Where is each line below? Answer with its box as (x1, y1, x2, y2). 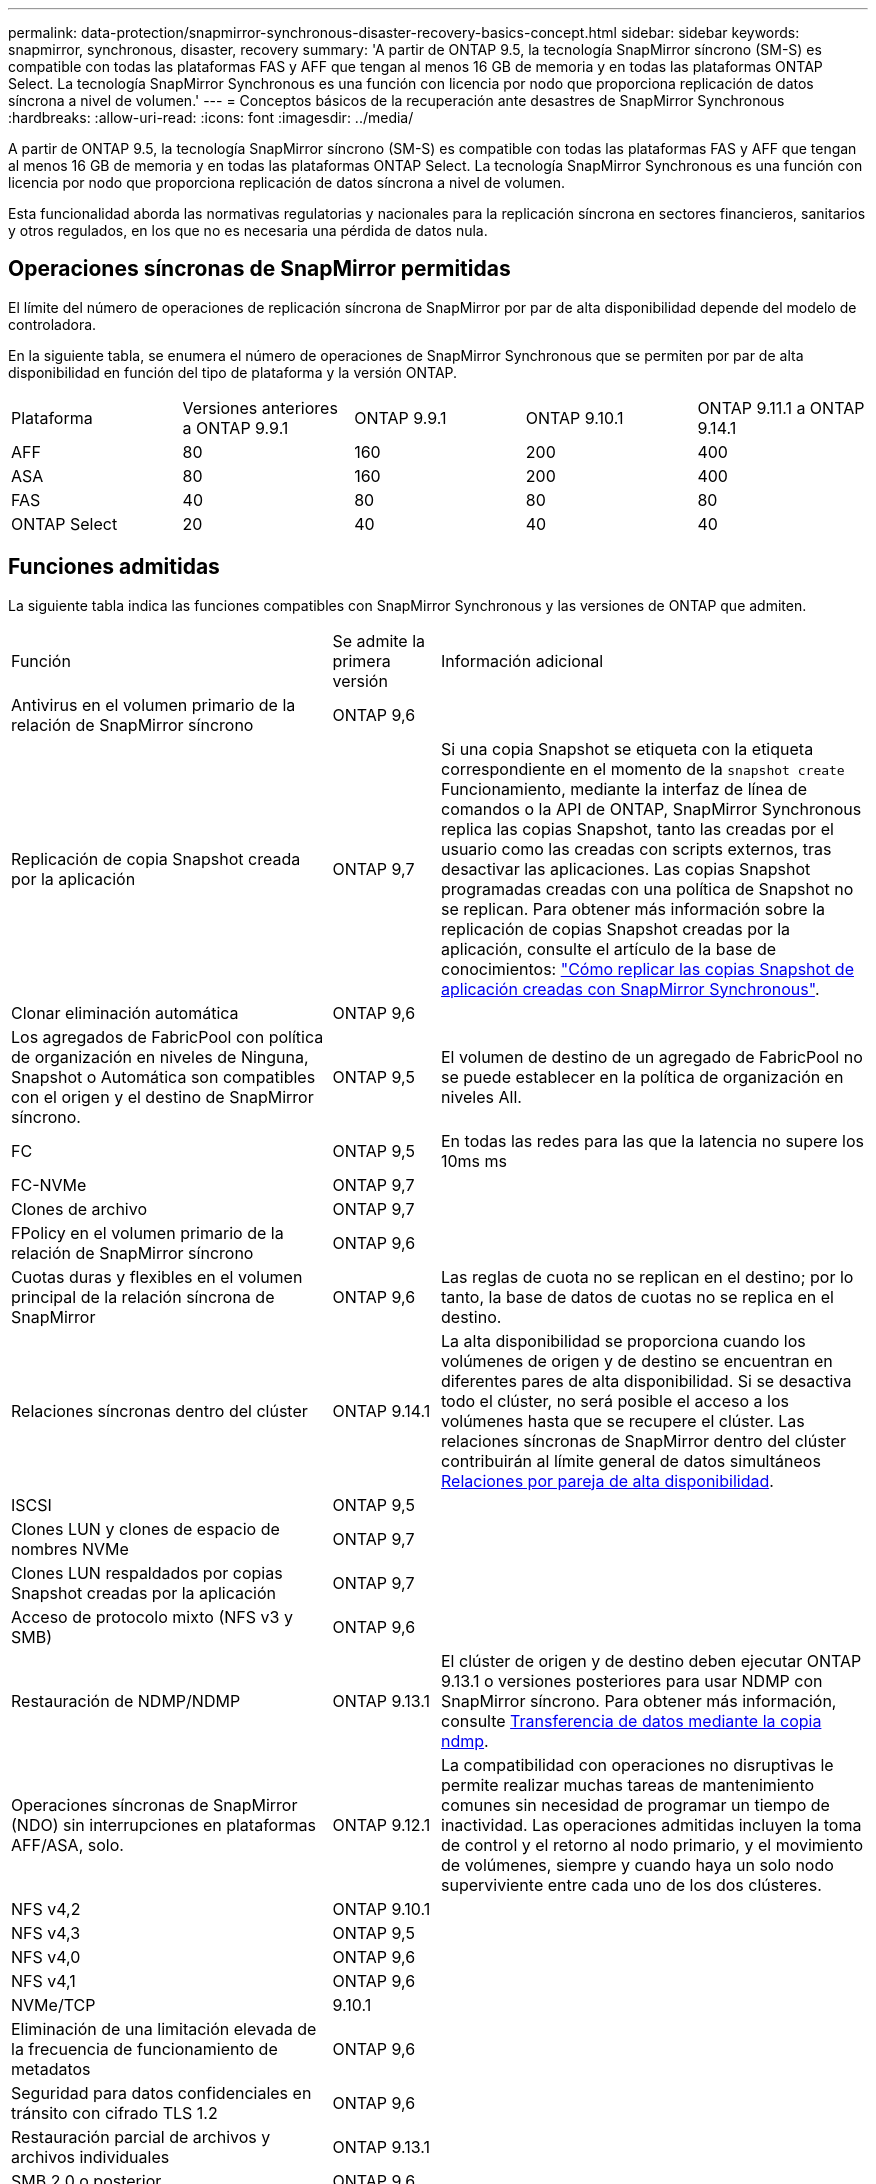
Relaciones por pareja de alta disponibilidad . (441, 1470, 774, 1491)
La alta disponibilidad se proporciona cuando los (441, 1330, 806, 1351)
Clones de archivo (11, 1198, 147, 1219)
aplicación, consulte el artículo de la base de (441, 938, 777, 959)
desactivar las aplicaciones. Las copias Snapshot (441, 858, 811, 879)
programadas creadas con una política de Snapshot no (441, 878, 854, 899)
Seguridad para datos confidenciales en (11, 2082, 312, 2103)
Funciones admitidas (8, 554, 220, 580)
